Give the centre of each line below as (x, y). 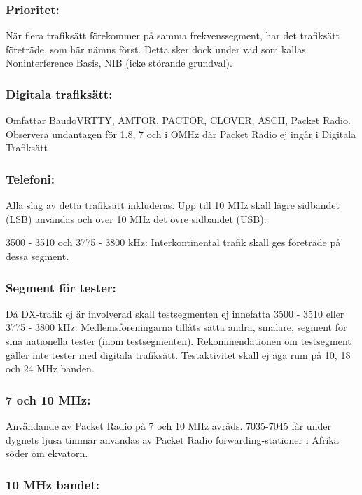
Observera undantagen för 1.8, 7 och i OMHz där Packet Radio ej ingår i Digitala (181, 134)
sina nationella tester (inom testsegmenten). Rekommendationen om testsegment (179, 341)
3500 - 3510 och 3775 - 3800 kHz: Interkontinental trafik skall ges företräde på (173, 242)
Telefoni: (30, 178)
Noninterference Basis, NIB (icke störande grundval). (119, 63)
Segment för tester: (61, 287)
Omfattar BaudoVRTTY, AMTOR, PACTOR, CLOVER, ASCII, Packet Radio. (178, 120)
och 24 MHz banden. (50, 368)
